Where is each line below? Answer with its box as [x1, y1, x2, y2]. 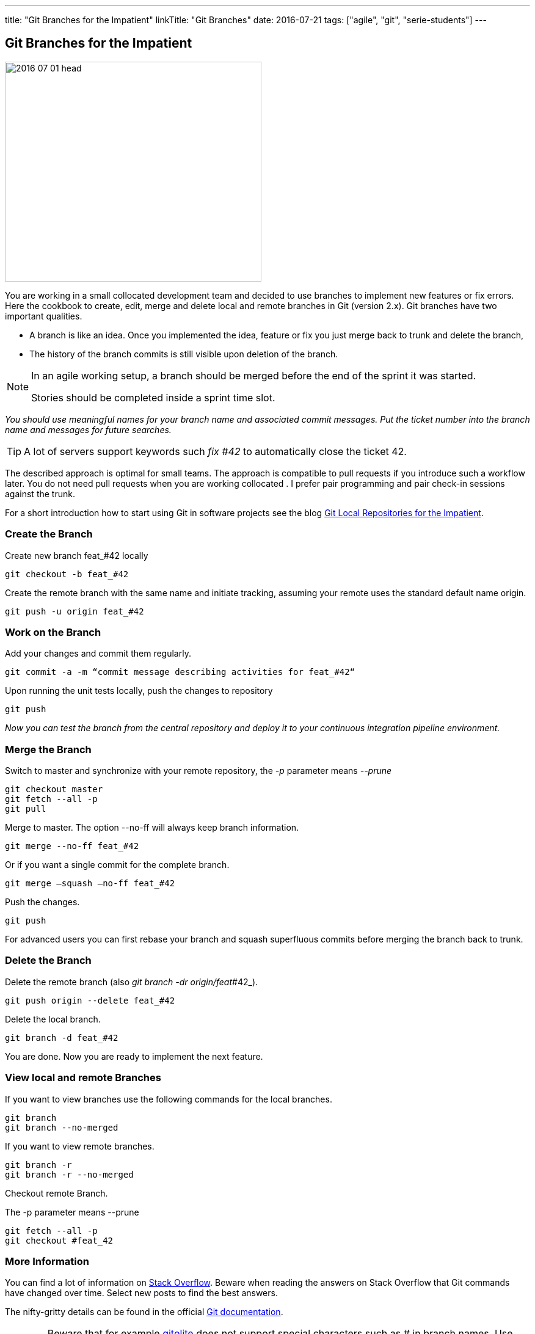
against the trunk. [5, 488, 75, 499]
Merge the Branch [5, 743, 92, 756]
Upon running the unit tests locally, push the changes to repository [5, 685, 273, 696]
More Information [5, 1255, 89, 1267]
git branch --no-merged [5, 1122, 118, 1132]
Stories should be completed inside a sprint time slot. [31, 391, 275, 404]
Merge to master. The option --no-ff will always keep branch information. [5, 822, 299, 833]
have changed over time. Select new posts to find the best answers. [5, 1288, 278, 1299]
